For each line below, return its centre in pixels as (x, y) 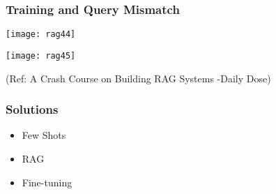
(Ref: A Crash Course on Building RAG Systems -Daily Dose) (138, 78)
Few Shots (44, 135)
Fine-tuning (47, 182)
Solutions (32, 109)
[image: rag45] (41, 55)
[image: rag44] (41, 35)
